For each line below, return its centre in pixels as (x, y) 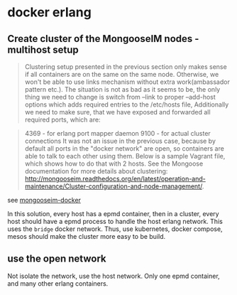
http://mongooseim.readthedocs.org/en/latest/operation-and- (115, 179)
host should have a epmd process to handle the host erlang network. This (115, 221)
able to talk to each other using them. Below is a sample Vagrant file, (125, 156)
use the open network (57, 259)
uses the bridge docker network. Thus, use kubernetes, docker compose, (115, 229)
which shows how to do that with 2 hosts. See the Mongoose (114, 163)
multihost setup (43, 49)
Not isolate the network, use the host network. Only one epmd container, (114, 276)
